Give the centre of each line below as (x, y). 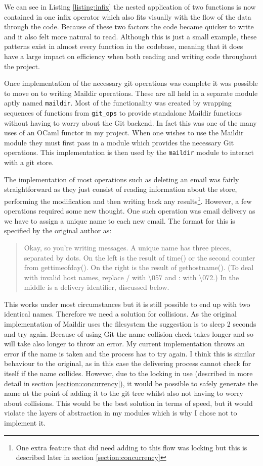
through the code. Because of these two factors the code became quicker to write (129, 27)
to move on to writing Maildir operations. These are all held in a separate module (131, 93)
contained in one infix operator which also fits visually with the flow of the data (128, 16)
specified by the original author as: (58, 230)
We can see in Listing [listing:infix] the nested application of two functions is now (130, 7)
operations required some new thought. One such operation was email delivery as (130, 211)
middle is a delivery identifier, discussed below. (97, 287)
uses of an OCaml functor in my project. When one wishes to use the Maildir (124, 133)
